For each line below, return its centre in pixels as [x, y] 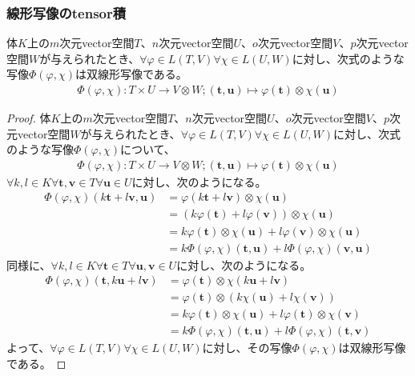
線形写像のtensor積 [66, 12]
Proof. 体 [29, 118]
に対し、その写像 [247, 348]
